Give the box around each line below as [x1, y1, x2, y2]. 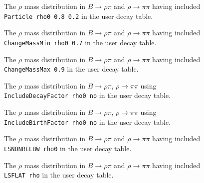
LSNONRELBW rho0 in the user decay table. [4, 143, 132, 153]
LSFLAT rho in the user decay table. [4, 170, 114, 180]
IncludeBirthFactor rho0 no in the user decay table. [4, 116, 171, 127]
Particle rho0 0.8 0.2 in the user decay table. [4, 10, 153, 21]
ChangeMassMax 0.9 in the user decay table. [4, 64, 139, 74]
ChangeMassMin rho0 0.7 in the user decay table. [4, 37, 157, 47]
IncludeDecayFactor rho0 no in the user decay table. [4, 90, 171, 100]
